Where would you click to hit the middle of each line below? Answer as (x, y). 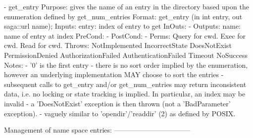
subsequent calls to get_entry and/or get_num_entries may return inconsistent (125, 84)
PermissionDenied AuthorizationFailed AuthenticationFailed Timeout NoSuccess (126, 55)
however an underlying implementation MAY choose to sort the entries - (114, 74)
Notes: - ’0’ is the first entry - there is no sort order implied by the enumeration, (126, 65)
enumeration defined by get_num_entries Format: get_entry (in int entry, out (123, 16)
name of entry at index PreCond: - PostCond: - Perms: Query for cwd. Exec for (125, 35)
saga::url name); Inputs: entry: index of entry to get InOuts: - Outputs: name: (123, 26)
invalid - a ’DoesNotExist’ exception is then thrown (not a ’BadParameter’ (117, 103)
